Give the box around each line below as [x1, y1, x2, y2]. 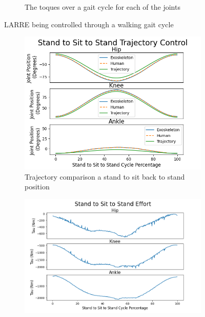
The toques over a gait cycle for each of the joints [25, 2, 180, 12]
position [25, 181, 50, 192]
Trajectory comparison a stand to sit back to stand [25, 171, 185, 182]
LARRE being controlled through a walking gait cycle [4, 19, 174, 29]
